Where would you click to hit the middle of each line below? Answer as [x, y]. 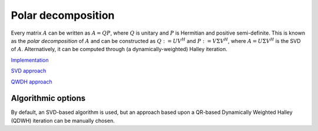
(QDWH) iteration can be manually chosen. [63, 120]
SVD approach [29, 71]
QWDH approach [32, 82]
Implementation [30, 60]
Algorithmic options [48, 98]
